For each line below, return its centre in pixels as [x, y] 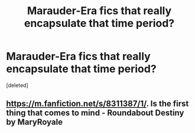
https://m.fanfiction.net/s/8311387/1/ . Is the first [97, 104]
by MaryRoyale [35, 122]
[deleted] [17, 85]
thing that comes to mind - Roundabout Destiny [95, 113]
